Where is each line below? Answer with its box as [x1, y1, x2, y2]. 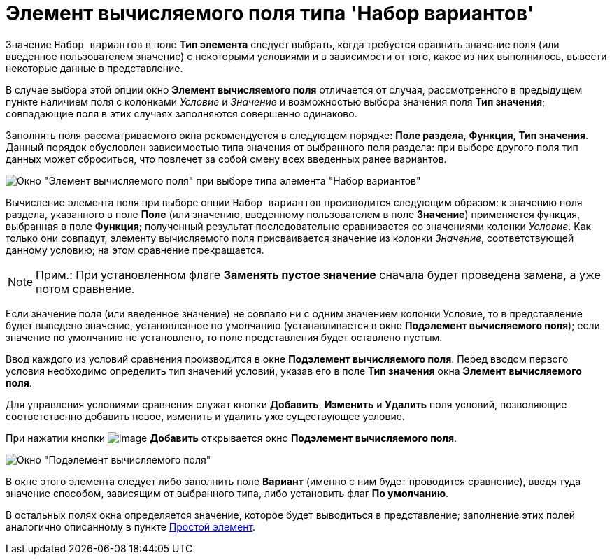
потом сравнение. [36, 281, 135, 296]
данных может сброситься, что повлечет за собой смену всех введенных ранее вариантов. [6, 152, 447, 165]
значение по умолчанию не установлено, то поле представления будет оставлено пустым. [6, 331, 443, 343]
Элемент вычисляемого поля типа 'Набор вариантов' [6, 1, 534, 25]
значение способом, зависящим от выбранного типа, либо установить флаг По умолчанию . [6, 487, 449, 499]
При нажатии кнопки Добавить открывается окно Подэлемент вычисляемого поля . [6, 431, 457, 444]
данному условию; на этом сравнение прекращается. [6, 243, 264, 256]
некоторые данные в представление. [6, 62, 183, 74]
